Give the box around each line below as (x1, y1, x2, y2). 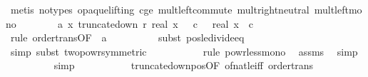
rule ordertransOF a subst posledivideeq (10, 30, 245, 45)
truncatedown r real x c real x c (78, 16, 254, 31)
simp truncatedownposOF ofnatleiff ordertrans (53, 58, 314, 73)
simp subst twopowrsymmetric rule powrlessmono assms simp (10, 43, 358, 58)
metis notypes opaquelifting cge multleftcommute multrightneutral (10, 2, 310, 16)
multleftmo (314, 2, 362, 16)
